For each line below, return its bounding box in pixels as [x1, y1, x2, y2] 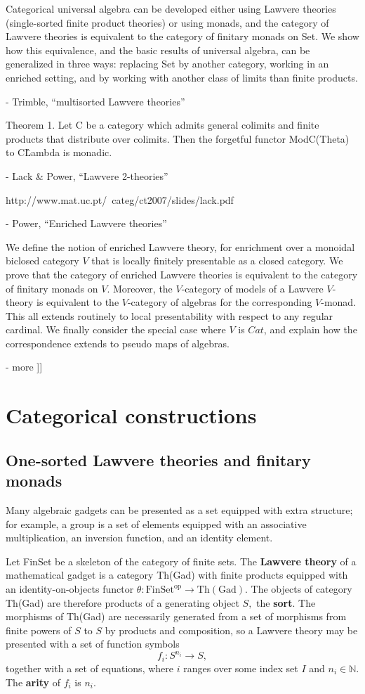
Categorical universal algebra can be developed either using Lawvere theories [6, 1, 336, 15]
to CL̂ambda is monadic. [6, 145, 112, 160]
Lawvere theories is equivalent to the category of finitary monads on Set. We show [6, 29, 359, 44]
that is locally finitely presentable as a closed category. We [91, 253, 343, 268]
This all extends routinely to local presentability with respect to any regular [6, 308, 333, 323]
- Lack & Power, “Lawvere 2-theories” [6, 168, 168, 183]
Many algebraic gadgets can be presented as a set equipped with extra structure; [6, 503, 353, 518]
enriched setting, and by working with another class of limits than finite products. [6, 70, 358, 84]
